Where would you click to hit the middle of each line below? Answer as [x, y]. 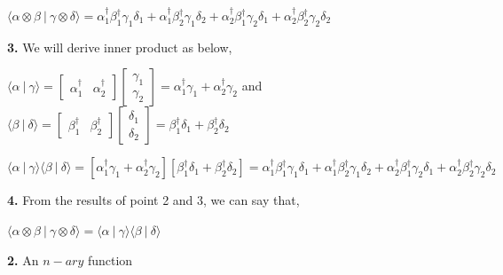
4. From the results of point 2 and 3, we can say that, [153, 200]
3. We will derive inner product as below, [120, 47]
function [110, 259]
